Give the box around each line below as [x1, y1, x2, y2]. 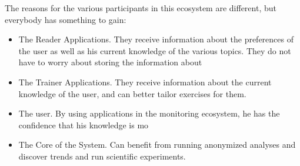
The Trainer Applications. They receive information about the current [18, 75, 272, 88]
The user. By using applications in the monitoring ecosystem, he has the [18, 107, 280, 119]
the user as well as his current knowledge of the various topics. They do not [18, 44, 291, 57]
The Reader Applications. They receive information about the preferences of [18, 33, 294, 45]
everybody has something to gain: [5, 13, 126, 25]
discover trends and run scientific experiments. [18, 150, 186, 162]
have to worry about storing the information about [18, 56, 202, 68]
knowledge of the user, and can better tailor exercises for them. [18, 87, 246, 99]
